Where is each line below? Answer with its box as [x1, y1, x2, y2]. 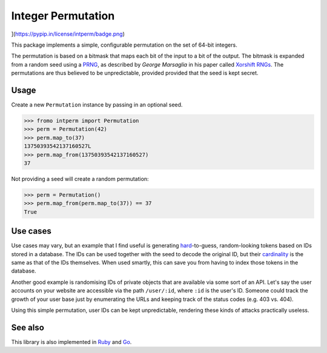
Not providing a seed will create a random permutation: [11, 175, 149, 182]
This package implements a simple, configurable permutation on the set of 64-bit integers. [11, 41, 237, 48]
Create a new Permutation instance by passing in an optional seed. [11, 101, 183, 108]
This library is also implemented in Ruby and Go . [11, 338, 132, 345]
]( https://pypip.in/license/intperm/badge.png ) [11, 30, 125, 38]
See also [11, 322, 45, 332]
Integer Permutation [11, 9, 115, 22]
